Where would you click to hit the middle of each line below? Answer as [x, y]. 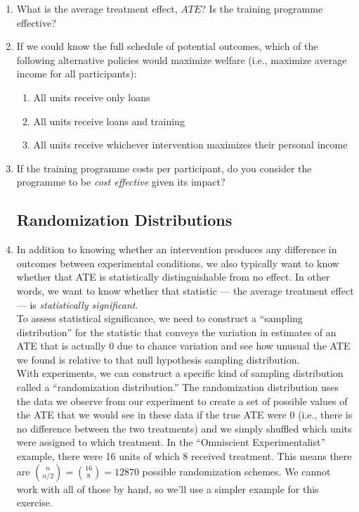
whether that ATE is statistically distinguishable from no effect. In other [173, 277]
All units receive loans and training [109, 121]
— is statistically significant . [77, 304]
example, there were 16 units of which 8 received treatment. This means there [184, 456]
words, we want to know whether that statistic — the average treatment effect [185, 290]
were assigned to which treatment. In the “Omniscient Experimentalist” [171, 442]
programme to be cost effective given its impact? [121, 182]
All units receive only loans [92, 97]
